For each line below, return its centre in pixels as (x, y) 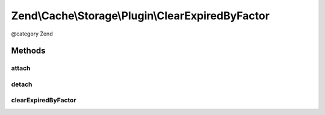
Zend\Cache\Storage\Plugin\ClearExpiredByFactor (141, 16)
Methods (28, 51)
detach (22, 84)
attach (21, 68)
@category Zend (32, 34)
